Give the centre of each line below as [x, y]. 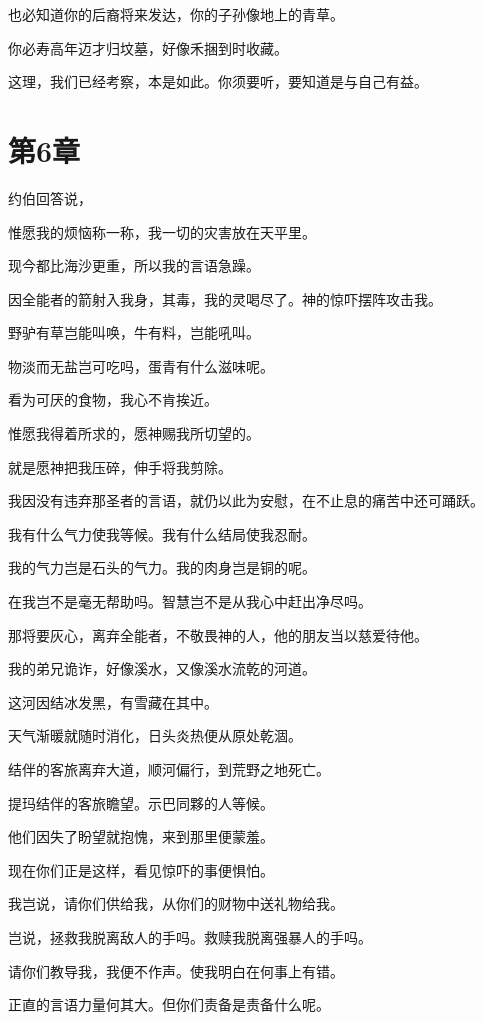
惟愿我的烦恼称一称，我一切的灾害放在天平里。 [162, 231]
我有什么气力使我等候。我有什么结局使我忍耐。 [162, 533]
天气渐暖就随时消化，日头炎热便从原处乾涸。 [155, 735]
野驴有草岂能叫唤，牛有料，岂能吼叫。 [134, 332]
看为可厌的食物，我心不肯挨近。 [113, 399]
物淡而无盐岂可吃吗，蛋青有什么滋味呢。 [141, 365]
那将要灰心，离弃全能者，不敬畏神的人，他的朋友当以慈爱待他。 [218, 634]
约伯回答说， [50, 197]
